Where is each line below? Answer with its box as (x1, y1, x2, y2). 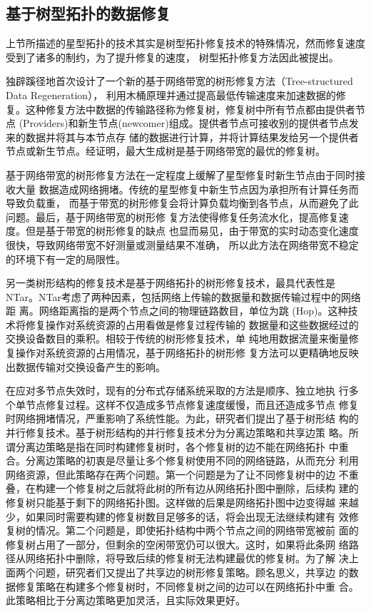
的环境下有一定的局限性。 (6, 251, 126, 266)
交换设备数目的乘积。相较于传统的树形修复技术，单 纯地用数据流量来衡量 (6, 331, 349, 346)
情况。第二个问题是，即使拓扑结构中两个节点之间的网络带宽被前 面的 (35, 523, 359, 538)
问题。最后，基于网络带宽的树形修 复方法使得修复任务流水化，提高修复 (6, 209, 339, 224)
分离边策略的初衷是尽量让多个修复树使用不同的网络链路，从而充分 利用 (25, 453, 359, 468)
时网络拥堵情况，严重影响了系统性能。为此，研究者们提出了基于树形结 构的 (6, 411, 359, 426)
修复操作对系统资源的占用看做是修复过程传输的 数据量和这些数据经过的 (25, 317, 359, 332)
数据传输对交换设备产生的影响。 (15, 359, 166, 374)
